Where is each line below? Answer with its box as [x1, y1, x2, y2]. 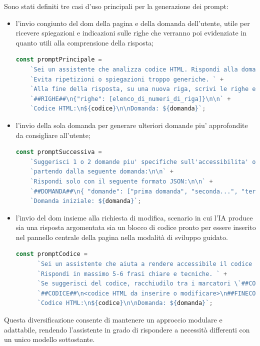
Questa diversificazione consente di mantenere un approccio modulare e [4, 314, 222, 325]
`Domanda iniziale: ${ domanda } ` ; [30, 197, 141, 205]
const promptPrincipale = [15, 56, 102, 63]
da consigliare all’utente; [15, 129, 90, 140]
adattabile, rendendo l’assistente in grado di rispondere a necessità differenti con [4, 324, 250, 334]
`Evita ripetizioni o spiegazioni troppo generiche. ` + [30, 75, 224, 83]
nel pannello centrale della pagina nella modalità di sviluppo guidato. [15, 231, 228, 242]
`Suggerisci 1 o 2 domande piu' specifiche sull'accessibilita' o [30, 158, 256, 165]
